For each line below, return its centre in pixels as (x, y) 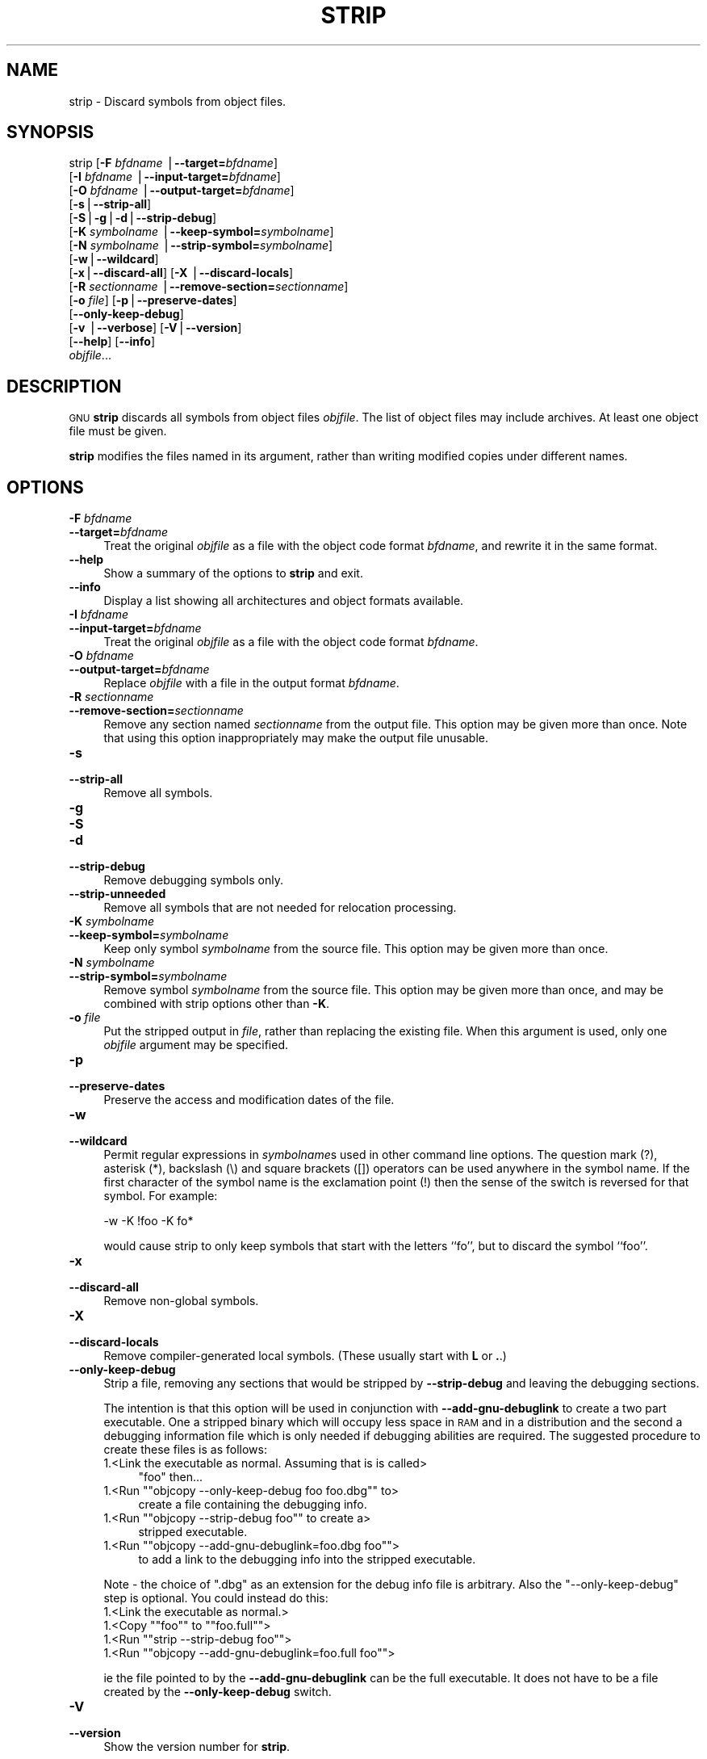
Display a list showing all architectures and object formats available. (284, 601)
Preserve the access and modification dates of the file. (249, 1100)
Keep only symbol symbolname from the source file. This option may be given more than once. (356, 949)
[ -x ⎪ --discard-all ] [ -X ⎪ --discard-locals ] (181, 273)
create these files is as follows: (185, 1450)
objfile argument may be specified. (196, 1045)
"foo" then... (171, 1477)
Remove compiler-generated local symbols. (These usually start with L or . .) (305, 1356)
